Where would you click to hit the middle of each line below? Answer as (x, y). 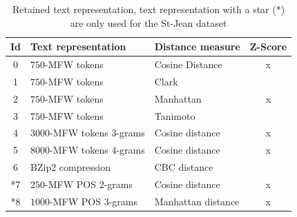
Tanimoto (175, 115)
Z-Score (268, 46)
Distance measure (197, 46)
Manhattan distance (197, 201)
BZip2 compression (70, 167)
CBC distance (184, 167)
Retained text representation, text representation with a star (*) (148, 9)
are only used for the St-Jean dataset (148, 22)
